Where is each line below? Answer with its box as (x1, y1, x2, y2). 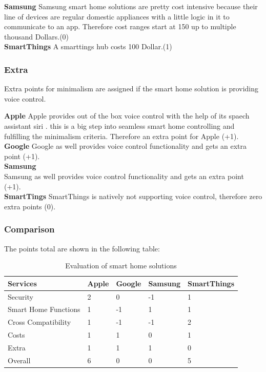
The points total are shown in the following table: (4, 243, 160, 253)
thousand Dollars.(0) (4, 31, 69, 42)
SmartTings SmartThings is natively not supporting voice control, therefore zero (4, 191, 262, 202)
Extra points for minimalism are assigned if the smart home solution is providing (4, 83, 259, 94)
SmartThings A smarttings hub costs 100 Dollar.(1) (4, 41, 172, 52)
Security (8, 291, 33, 302)
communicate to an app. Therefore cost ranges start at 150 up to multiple (4, 21, 236, 32)
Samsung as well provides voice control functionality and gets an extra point (4, 170, 244, 181)
